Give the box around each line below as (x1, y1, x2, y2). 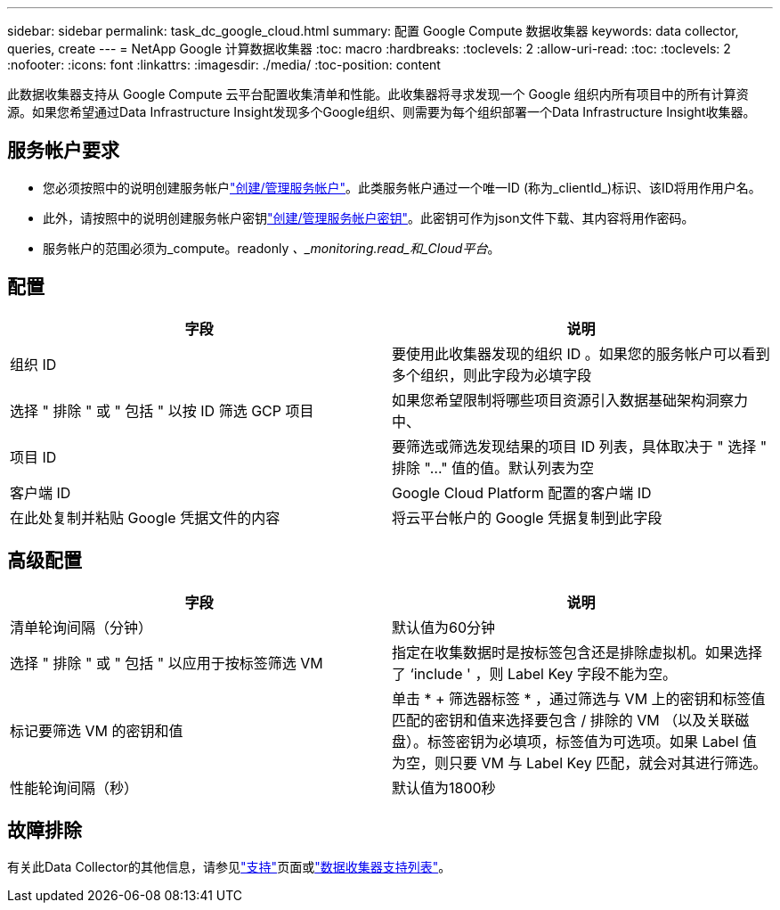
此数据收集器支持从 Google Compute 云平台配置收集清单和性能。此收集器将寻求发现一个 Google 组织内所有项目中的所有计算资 (7, 86, 749, 102)
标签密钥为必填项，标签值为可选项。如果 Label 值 (427, 732, 758, 750)
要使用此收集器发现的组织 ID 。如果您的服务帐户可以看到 (392, 344, 770, 363)
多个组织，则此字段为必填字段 (392, 365, 592, 384)
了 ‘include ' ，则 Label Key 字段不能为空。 (392, 664, 678, 683)
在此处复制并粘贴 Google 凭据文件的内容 (10, 508, 280, 527)
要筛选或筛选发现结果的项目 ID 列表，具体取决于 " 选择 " (392, 437, 768, 455)
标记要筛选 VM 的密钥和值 (10, 721, 183, 740)
